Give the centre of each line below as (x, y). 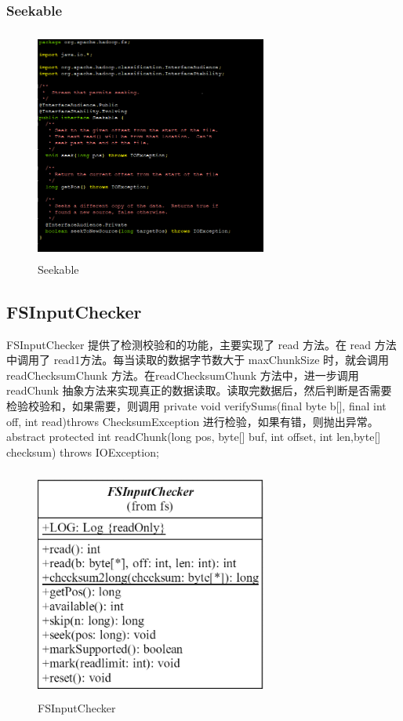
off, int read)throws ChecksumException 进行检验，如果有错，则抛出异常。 (192, 421)
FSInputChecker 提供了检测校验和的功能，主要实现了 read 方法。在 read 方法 (201, 344)
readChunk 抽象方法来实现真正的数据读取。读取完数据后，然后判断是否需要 (199, 390)
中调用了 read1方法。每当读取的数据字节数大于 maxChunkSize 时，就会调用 (198, 360)
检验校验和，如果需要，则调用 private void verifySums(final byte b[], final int (196, 405)
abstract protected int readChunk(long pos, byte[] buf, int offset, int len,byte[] (194, 437)
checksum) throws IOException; (83, 452)
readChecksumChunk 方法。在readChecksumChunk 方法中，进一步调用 (183, 375)
